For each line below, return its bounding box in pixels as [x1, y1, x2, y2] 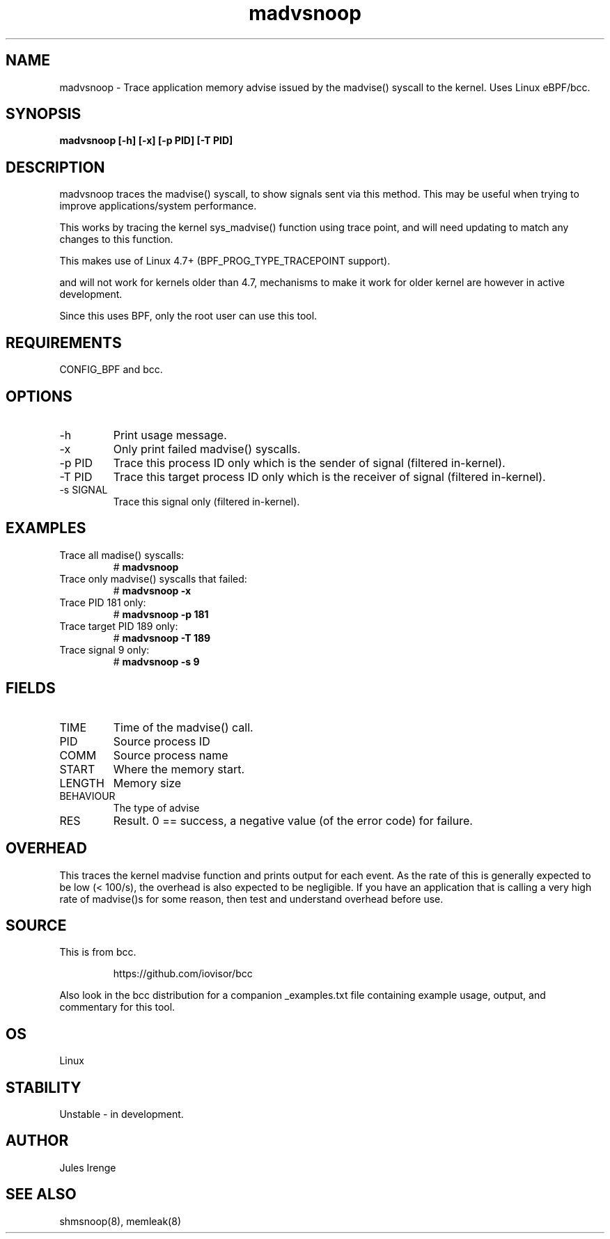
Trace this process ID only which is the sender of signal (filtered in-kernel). [113, 455, 506, 470]
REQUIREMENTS [6, 333, 122, 352]
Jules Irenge [59, 1161, 116, 1174]
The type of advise [113, 801, 200, 814]
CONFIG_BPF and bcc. [59, 363, 163, 376]
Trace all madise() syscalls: [59, 549, 185, 561]
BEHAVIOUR [59, 789, 116, 802]
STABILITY [6, 1078, 81, 1096]
